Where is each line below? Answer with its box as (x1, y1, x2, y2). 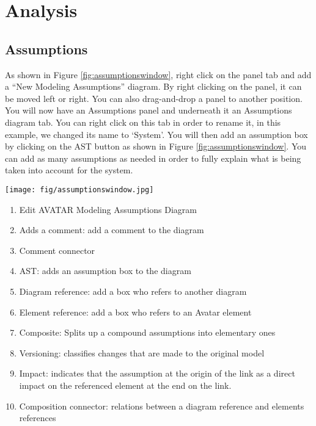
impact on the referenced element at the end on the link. (19, 378, 232, 391)
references (19, 411, 56, 424)
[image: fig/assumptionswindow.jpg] (5, 185, 154, 194)
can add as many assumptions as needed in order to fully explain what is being (5, 151, 301, 164)
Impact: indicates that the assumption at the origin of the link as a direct (19, 367, 295, 380)
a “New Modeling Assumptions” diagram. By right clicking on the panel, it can (5, 80, 302, 93)
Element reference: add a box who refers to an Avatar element (19, 305, 252, 318)
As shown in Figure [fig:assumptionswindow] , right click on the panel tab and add (5, 68, 312, 81)
